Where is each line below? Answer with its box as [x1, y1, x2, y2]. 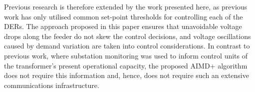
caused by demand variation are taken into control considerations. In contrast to [4, 40, 250, 51]
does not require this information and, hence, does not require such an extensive [4, 70, 249, 80]
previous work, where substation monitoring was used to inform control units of [4, 50, 248, 60]
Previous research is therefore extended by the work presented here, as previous [4, 1, 248, 11]
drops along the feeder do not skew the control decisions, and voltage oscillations [4, 30, 251, 41]
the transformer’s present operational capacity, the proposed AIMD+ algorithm [4, 60, 248, 70]
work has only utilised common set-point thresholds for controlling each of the [4, 11, 243, 21]
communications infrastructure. [4, 79, 99, 90]
